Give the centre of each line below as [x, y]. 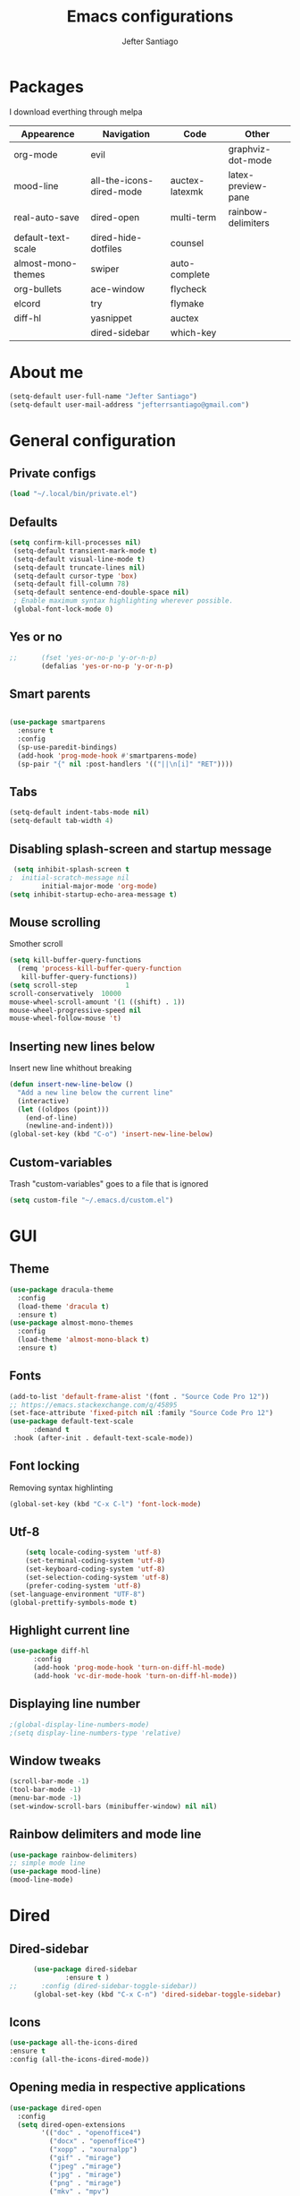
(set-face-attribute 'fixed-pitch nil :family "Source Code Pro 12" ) [142, 1413]
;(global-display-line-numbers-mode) [79, 1724]
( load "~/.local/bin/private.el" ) [74, 494]
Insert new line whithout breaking [71, 1068]
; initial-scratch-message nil [69, 878]
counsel [187, 243]
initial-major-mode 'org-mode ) [100, 886]
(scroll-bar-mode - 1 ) [50, 1781]
